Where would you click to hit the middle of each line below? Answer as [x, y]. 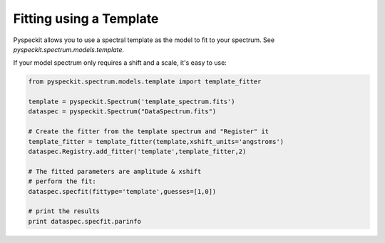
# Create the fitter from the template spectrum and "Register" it [149, 131]
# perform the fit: [62, 181]
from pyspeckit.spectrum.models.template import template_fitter [145, 82]
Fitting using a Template [86, 19]
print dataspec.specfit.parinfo [85, 221]
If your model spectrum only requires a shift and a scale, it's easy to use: [120, 63]
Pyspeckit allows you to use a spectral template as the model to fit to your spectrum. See [144, 40]
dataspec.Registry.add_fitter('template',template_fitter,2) [137, 152]
